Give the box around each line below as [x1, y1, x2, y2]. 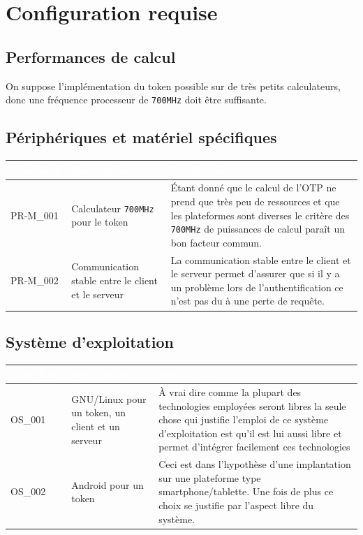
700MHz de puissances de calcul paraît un [170, 221, 345, 236]
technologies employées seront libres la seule [158, 398, 346, 413]
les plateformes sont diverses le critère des [170, 207, 350, 222]
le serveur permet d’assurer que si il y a [170, 266, 340, 281]
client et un [71, 419, 120, 434]
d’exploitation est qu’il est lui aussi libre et [158, 425, 342, 440]
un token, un [71, 405, 126, 420]
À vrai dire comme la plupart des [158, 385, 302, 400]
